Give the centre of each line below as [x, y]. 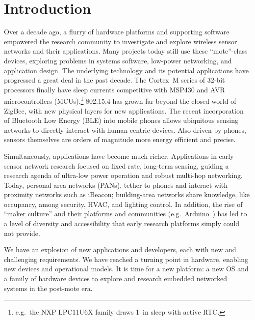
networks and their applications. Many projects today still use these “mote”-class [126, 51]
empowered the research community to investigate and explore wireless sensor [121, 41]
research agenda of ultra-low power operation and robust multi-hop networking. [123, 175]
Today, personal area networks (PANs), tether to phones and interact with [116, 185]
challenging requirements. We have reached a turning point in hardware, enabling [126, 259]
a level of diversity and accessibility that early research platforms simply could [122, 223]
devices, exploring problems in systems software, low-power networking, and [118, 60]
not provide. [22, 233]
